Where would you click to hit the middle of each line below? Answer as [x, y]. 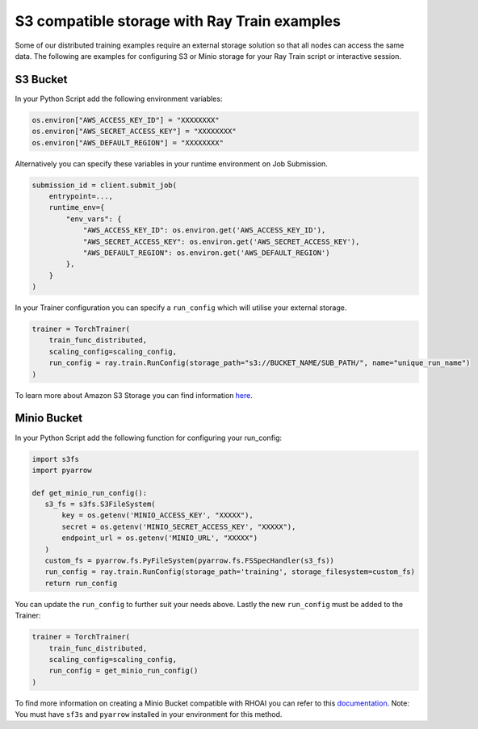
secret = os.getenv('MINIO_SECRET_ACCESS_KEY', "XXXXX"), [179, 526]
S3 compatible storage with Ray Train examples [178, 21]
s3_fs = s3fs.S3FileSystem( [101, 504]
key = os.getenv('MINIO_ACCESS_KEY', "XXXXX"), [157, 515]
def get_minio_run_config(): [90, 493]
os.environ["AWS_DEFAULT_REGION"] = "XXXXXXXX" [128, 142]
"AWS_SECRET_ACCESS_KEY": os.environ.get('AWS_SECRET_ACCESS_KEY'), [221, 241]
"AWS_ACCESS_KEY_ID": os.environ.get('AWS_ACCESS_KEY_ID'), [204, 230]
